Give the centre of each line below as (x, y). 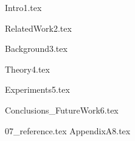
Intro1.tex (23, 7)
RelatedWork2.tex (38, 28)
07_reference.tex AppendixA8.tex (68, 130)
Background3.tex (36, 49)
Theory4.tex (27, 69)
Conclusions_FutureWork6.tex (62, 110)
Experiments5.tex (37, 89)
